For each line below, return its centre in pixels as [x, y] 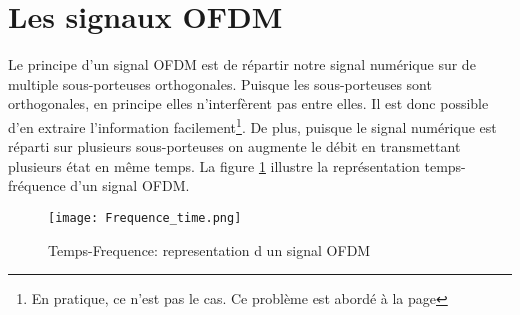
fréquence [37, 185]
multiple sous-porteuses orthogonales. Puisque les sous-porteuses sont [220, 83]
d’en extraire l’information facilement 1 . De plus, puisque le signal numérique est [252, 125]
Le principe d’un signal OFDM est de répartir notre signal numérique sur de [242, 64]
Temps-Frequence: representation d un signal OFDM [209, 249]
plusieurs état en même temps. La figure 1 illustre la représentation [214, 165]
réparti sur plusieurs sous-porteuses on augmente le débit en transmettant [234, 146]
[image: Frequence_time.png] [145, 217]
